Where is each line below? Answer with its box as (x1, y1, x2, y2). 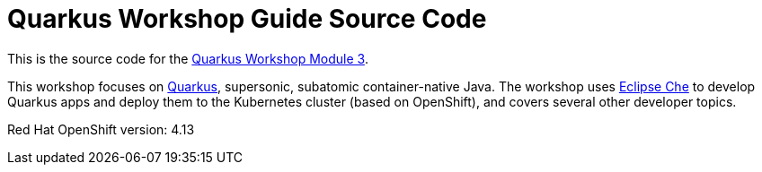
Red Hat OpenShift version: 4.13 (7, 121, 195, 137)
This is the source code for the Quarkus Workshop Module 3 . (7, 50, 368, 66)
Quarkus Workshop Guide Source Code (7, 4, 487, 34)
